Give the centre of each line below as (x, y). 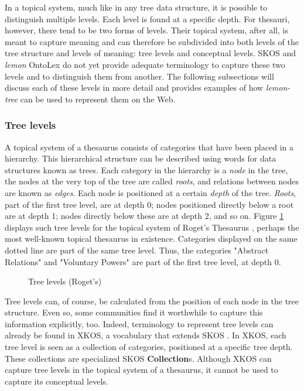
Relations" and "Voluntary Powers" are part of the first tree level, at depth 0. (143, 261)
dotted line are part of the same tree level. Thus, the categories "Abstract (137, 250)
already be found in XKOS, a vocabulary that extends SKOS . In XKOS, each (146, 335)
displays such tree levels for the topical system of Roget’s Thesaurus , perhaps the (152, 227)
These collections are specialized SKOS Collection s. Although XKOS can (138, 358)
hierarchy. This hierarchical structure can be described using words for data (141, 158)
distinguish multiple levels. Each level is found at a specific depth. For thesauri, (147, 18)
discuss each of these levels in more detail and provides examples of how (134, 88)
